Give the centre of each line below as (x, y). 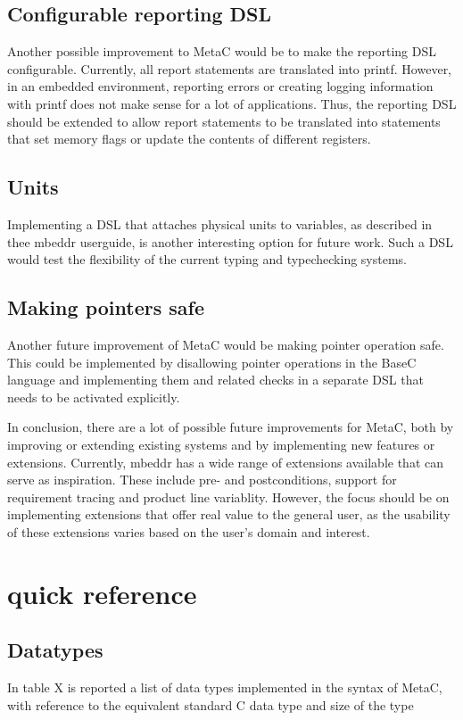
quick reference (102, 593)
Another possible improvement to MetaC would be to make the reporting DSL (222, 51)
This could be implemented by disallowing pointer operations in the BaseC (212, 362)
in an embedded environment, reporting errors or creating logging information (220, 86)
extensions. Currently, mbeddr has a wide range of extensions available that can (225, 462)
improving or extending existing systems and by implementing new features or (221, 444)
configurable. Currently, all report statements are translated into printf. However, (230, 68)
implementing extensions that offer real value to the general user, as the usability (229, 514)
